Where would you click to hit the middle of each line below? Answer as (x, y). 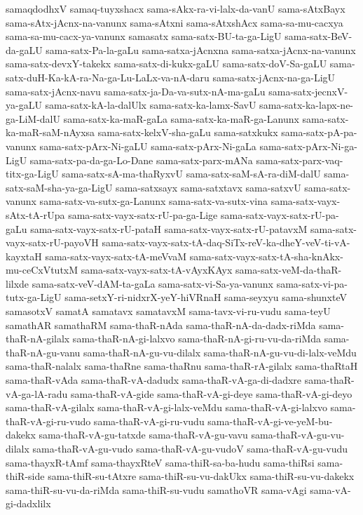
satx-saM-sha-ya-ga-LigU (59, 187)
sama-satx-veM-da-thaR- (289, 270)
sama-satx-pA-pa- (319, 132)
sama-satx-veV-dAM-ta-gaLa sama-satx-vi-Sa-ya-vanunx (152, 283)
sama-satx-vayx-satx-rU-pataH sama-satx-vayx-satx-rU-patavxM (169, 228)
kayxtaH (24, 256)
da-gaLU (24, 49)
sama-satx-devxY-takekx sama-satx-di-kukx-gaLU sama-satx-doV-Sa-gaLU (166, 63)
